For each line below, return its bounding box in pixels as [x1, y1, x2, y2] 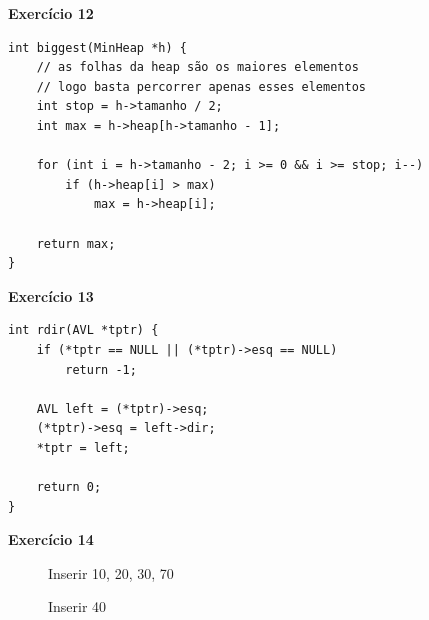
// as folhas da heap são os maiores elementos [36, 60, 359, 75]
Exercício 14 [8, 529, 94, 550]
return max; [36, 236, 116, 251]
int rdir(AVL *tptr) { [8, 323, 159, 338]
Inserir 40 [48, 596, 107, 617]
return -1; [65, 362, 137, 377]
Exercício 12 [8, 3, 94, 23]
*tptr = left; [36, 440, 130, 455]
